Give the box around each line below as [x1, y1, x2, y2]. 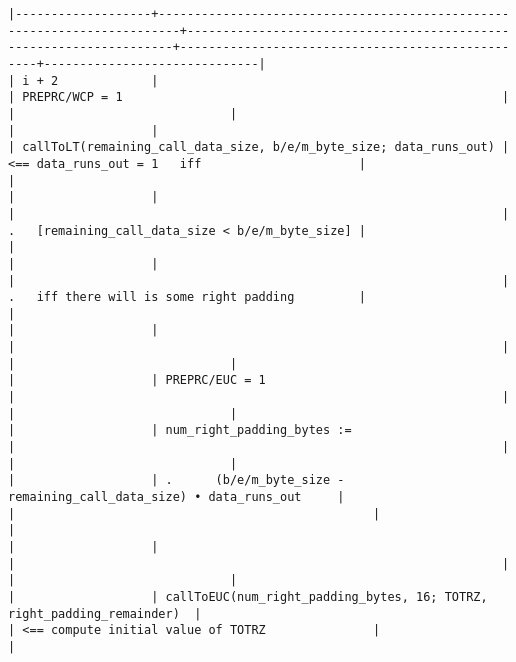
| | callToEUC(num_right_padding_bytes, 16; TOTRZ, [8, 589, 488, 604]
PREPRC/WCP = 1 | [22, 90, 510, 105]
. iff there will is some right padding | [8, 290, 366, 305]
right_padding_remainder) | [8, 606, 202, 621]
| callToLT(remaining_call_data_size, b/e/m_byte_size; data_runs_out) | [8, 140, 510, 155]
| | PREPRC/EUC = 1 [8, 373, 266, 388]
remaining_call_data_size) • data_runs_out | [8, 490, 345, 505]
